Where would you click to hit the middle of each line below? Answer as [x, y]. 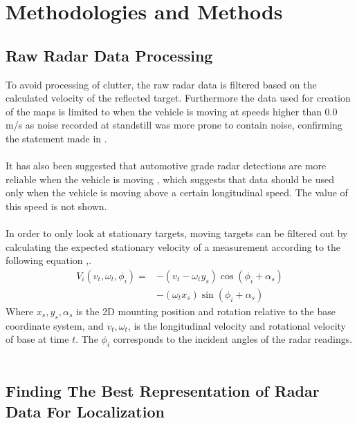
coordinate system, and [55, 325]
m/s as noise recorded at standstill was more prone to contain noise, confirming [174, 125]
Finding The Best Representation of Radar [163, 391]
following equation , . [49, 260]
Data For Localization [85, 411]
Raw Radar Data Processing [109, 55]
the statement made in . [56, 138]
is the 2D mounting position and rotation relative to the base [205, 311]
